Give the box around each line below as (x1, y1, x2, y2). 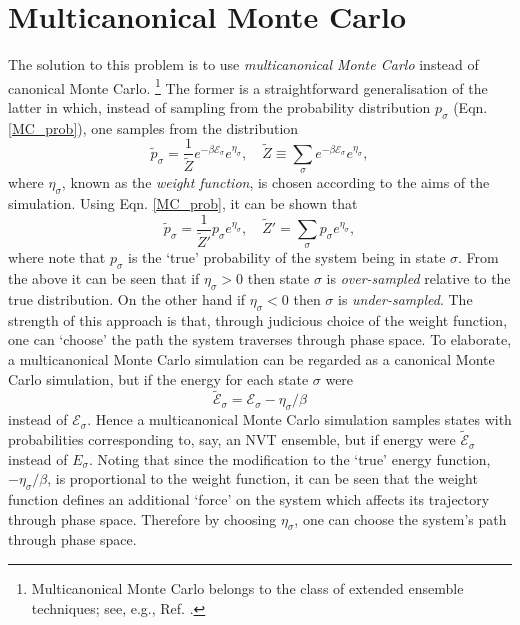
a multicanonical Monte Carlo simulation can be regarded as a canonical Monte (8, 349, 495, 370)
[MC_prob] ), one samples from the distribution (8, 117, 299, 138)
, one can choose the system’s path (294, 508, 507, 529)
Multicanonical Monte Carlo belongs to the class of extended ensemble (31, 578, 464, 599)
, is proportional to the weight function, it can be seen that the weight (47, 468, 478, 489)
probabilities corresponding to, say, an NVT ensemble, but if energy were (8, 429, 456, 450)
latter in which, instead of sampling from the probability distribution (8, 96, 431, 117)
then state (247, 268, 310, 289)
